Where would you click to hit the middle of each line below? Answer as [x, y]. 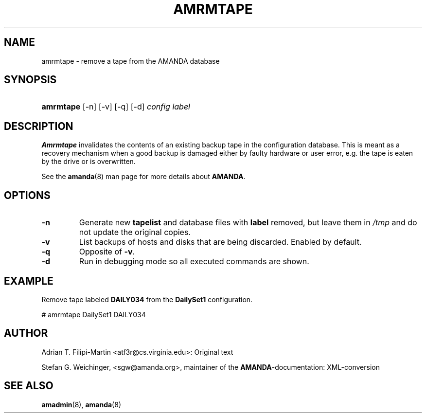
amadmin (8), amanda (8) [81, 404]
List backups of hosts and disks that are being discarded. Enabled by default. [220, 242]
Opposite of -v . [107, 252]
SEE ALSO [29, 386]
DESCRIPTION [39, 126]
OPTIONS [27, 195]
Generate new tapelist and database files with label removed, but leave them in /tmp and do [248, 223]
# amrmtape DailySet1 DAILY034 [94, 314]
